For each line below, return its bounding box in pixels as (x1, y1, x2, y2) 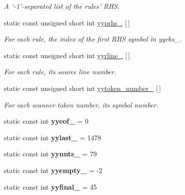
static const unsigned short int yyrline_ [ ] (4, 50, 130, 60)
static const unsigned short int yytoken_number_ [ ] (4, 83, 161, 93)
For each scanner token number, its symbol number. (4, 99, 159, 109)
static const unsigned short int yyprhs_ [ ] (4, 17, 130, 27)
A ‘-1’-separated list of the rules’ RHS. (4, 1, 120, 11)
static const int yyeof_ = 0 (4, 116, 89, 126)
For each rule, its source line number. (4, 66, 116, 77)
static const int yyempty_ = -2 (4, 165, 102, 175)
